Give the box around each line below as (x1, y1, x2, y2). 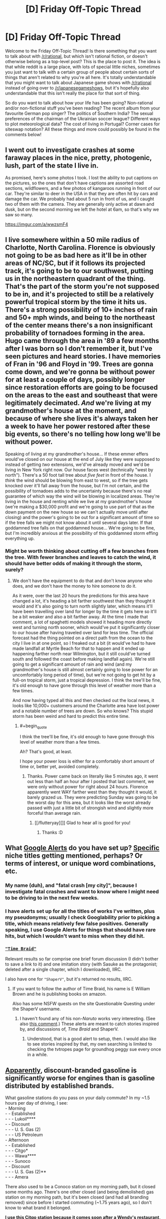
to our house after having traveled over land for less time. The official (12, 629, 154, 635)
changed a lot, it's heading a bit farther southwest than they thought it (12, 598, 155, 604)
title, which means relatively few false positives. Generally (5, 920, 149, 927)
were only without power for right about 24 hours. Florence (27, 784, 148, 789)
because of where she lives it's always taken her (5, 414, 159, 423)
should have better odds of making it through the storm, (5, 560, 143, 567)
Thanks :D (42, 829, 63, 835)
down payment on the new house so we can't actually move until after (5, 509, 149, 515)
